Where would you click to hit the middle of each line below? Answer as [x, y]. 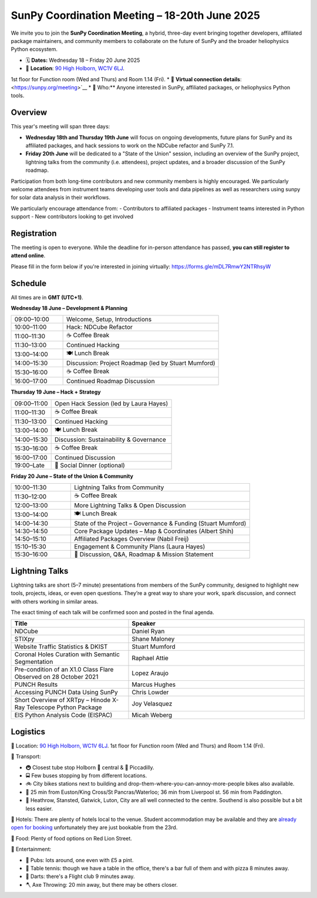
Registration [34, 233]
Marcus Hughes [154, 684]
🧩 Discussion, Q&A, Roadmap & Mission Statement [144, 554]
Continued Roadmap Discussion [111, 381]
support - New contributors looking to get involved [72, 217]
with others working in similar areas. [55, 601]
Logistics [28, 732]
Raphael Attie [150, 658]
